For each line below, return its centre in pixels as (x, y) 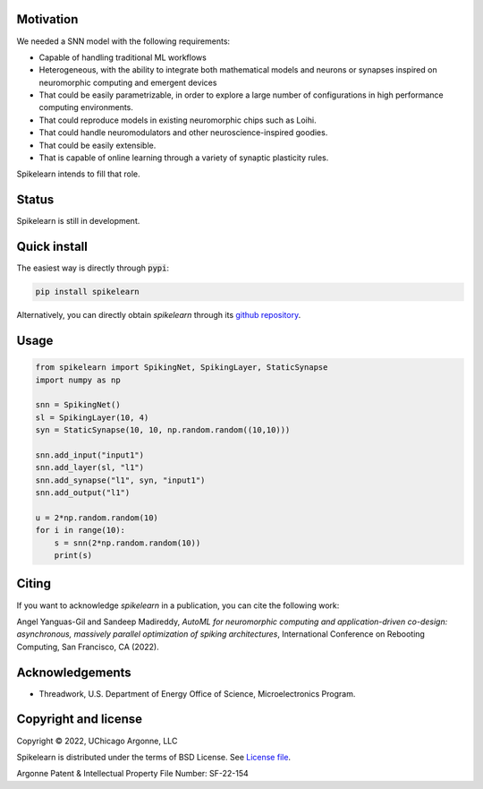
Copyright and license (80, 720)
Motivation (47, 19)
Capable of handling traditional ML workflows (123, 57)
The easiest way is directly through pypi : (93, 268)
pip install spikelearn (88, 292)
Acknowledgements (74, 672)
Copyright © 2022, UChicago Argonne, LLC (97, 741)
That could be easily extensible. (97, 145)
